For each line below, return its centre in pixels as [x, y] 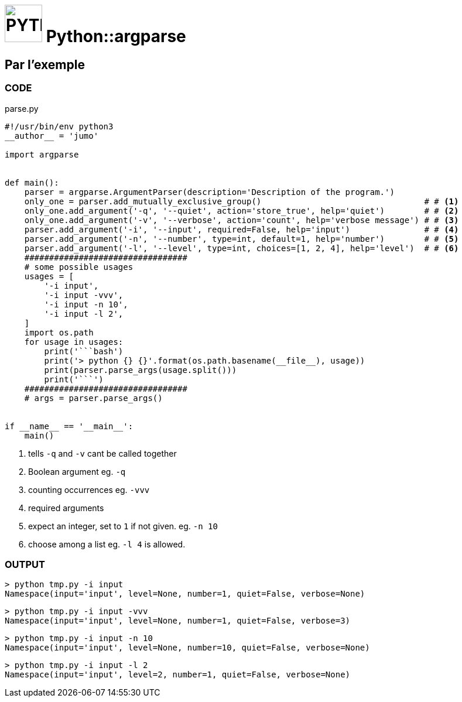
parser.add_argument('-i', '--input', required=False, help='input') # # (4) [242, 229]
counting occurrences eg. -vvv [89, 489]
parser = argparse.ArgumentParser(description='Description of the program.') [209, 192]
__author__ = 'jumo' [52, 136]
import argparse [42, 154]
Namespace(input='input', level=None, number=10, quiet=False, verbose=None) [187, 648]
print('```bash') [84, 351]
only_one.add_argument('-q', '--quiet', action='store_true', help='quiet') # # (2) [242, 210]
